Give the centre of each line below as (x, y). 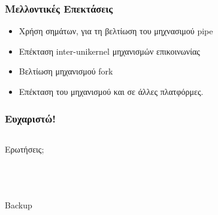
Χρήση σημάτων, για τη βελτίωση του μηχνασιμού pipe (116, 31)
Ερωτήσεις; (25, 149)
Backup (19, 205)
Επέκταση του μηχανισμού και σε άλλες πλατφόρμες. (111, 91)
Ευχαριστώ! (31, 118)
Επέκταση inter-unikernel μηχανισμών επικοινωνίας (109, 51)
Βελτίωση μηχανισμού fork (66, 71)
